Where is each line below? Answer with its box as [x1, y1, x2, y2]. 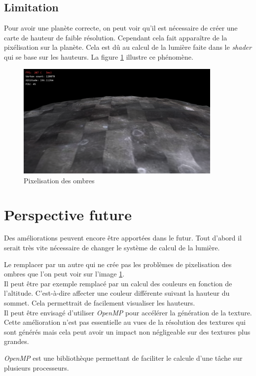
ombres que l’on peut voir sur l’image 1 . [4, 269, 125, 279]
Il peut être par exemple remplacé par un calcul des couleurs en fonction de [4, 278, 232, 288]
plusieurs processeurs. [4, 362, 69, 373]
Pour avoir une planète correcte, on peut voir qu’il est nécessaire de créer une [4, 23, 238, 33]
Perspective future [4, 204, 132, 224]
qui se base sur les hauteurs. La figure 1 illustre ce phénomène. [4, 51, 193, 62]
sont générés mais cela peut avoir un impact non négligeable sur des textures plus [4, 326, 251, 337]
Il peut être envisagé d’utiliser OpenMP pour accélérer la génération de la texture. [4, 307, 252, 317]
